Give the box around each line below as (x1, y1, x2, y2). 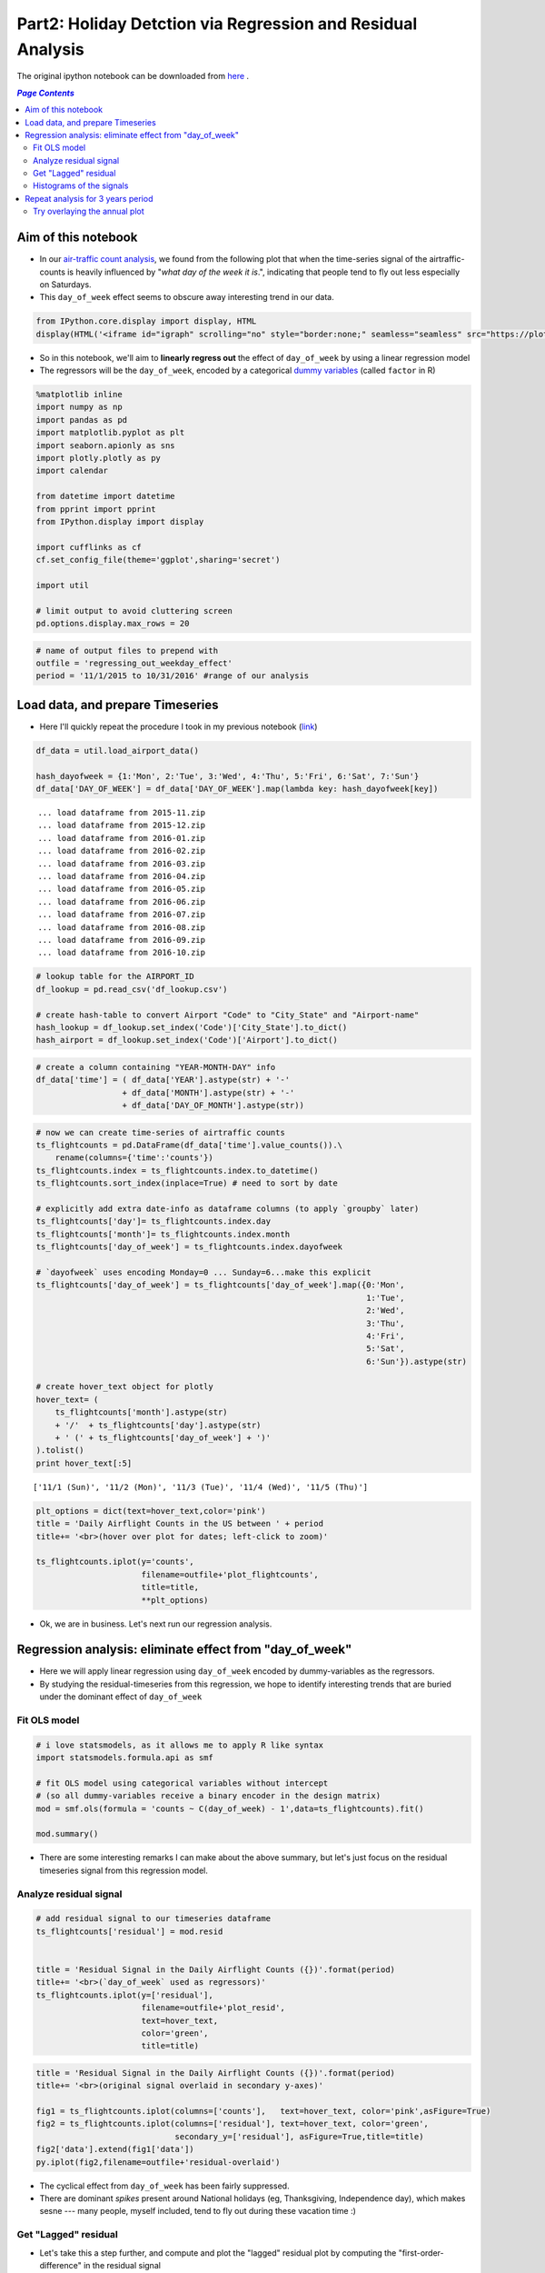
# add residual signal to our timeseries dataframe (35, 1914, 272, 1924)
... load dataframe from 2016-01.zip (37, 833, 206, 843)
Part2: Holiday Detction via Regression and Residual (16, 14, 418, 34)
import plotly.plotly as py (35, 453, 161, 464)
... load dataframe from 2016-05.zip (37, 884, 206, 895)
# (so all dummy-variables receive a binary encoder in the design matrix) (35, 1791, 381, 1801)
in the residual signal (83, 2259, 161, 2270)
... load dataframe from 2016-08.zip (37, 922, 206, 932)
